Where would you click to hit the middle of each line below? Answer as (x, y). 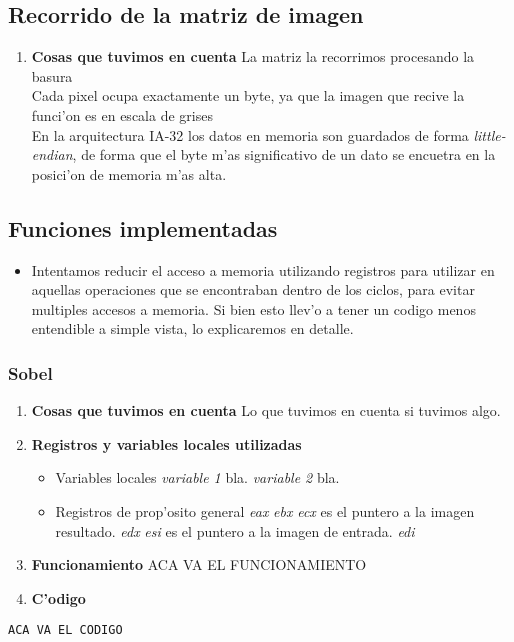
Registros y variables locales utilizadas (166, 443)
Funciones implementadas (143, 227)
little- (489, 134)
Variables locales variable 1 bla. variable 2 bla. (197, 477)
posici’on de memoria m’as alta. (129, 173)
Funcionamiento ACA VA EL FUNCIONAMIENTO (199, 564)
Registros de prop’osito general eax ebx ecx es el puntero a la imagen (265, 510)
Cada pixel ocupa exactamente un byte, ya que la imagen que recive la (248, 95)
